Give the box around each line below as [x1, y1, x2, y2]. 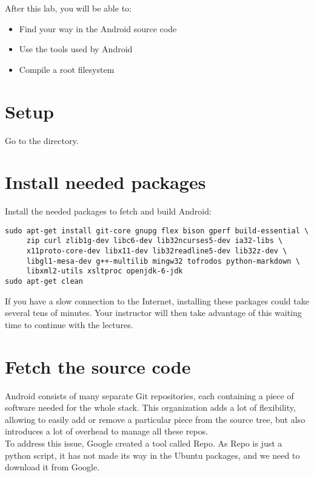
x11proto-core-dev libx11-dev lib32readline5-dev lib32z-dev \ [26, 247, 287, 256]
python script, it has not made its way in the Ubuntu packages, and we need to [5, 448, 300, 461]
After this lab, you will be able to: [5, 2, 132, 14]
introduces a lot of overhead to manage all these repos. [5, 425, 209, 438]
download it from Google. [5, 461, 100, 473]
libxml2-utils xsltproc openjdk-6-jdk [26, 267, 183, 276]
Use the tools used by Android [19, 43, 133, 55]
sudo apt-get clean [5, 277, 83, 286]
